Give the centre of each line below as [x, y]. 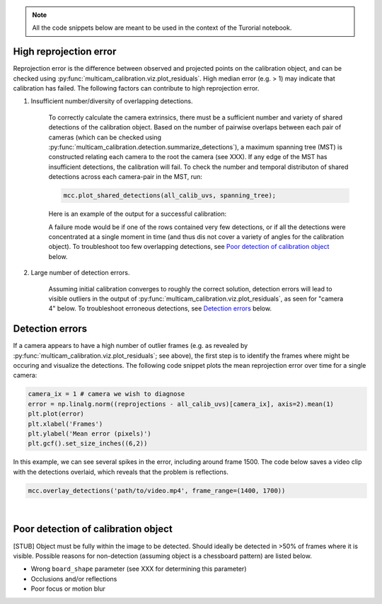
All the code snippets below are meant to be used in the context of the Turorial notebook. [162, 28]
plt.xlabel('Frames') [65, 424]
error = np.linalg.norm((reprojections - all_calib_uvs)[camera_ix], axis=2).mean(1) [181, 404]
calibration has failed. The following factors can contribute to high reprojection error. [136, 88]
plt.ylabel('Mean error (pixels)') [89, 434]
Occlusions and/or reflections [74, 579]
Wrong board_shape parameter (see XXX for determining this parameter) [139, 569]
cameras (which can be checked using [105, 137]
